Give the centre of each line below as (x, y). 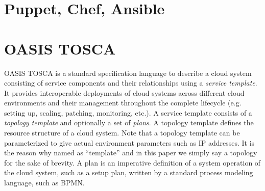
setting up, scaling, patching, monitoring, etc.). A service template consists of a (128, 112)
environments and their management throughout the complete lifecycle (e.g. (123, 103)
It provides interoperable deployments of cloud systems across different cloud (124, 92)
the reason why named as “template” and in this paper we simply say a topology (131, 153)
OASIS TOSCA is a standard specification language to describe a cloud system (128, 73)
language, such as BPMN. (44, 183)
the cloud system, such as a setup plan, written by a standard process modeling (129, 172)
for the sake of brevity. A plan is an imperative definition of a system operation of (132, 162)
